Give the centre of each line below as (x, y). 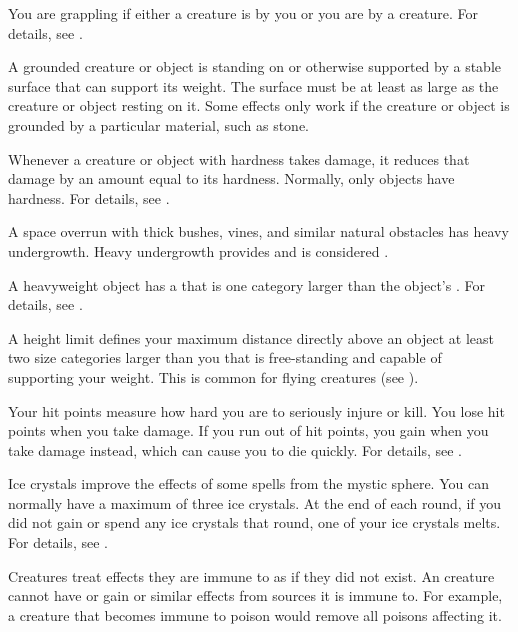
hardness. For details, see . (89, 197)
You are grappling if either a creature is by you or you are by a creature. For (243, 13)
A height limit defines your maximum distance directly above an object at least (251, 337)
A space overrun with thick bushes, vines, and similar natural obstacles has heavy (258, 231)
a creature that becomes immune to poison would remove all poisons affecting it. (255, 614)
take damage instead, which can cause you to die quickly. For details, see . (235, 449)
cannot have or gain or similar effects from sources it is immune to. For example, (255, 595)
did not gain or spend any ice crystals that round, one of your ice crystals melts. (254, 522)
